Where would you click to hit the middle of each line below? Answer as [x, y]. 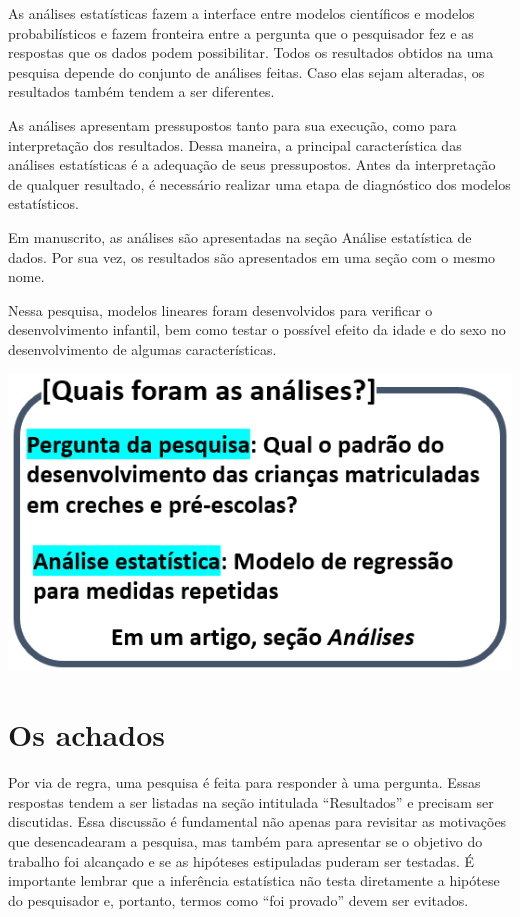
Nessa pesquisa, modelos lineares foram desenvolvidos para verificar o [220, 309]
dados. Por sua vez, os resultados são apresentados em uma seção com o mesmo [252, 256]
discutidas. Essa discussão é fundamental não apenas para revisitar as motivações [257, 821]
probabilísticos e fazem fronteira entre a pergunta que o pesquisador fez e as [241, 32]
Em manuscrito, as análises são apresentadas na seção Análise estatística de [240, 236]
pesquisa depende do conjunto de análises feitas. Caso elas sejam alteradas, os [246, 71]
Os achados [86, 734]
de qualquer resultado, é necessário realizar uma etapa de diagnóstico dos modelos [259, 183]
